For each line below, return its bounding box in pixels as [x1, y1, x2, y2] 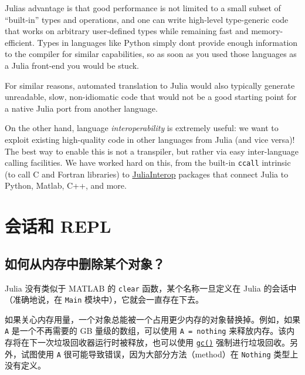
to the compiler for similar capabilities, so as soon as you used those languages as [5, 48, 297, 60]
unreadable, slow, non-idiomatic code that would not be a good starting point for [5, 91, 297, 103]
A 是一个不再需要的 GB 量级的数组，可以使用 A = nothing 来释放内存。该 [5, 324, 287, 337]
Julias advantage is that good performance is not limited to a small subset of [5, 2, 281, 14]
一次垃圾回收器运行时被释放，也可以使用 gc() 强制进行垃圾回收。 [37, 336, 290, 349]
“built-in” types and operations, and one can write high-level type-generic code [5, 13, 289, 25]
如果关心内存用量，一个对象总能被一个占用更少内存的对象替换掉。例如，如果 [5, 313, 300, 325]
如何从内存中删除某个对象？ [5, 254, 165, 272]
